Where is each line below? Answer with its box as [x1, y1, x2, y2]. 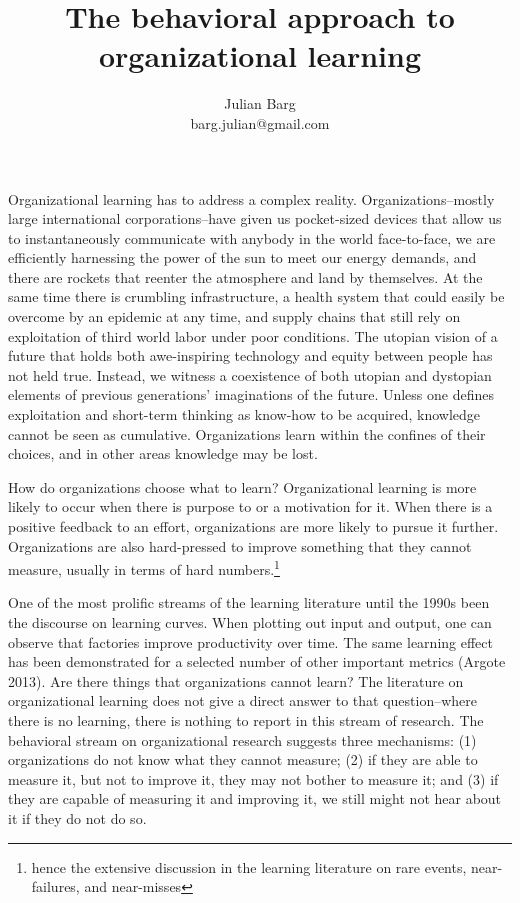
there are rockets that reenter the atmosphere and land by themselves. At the [8, 266, 483, 287]
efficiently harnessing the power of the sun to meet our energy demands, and [8, 247, 477, 268]
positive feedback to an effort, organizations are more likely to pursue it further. [8, 516, 499, 536]
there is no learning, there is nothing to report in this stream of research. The [8, 710, 484, 730]
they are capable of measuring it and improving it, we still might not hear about [8, 788, 502, 809]
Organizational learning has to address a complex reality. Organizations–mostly [8, 188, 495, 209]
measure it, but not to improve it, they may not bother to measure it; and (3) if [8, 768, 499, 789]
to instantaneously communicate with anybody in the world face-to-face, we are [8, 227, 496, 248]
